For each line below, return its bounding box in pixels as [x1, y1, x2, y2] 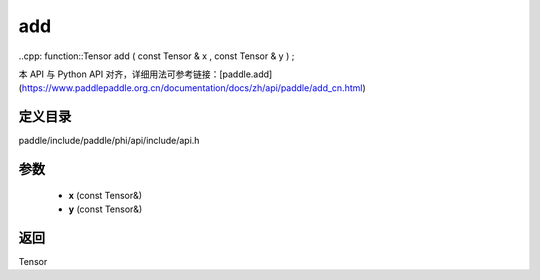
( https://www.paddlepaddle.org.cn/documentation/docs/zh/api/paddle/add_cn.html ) [18, 82, 367, 94]
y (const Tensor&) [68, 203, 143, 215]
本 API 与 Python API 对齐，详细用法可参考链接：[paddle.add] [18, 68, 273, 80]
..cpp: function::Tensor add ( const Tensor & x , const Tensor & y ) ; [18, 50, 295, 62]
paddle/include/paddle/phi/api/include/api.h [18, 135, 200, 147]
